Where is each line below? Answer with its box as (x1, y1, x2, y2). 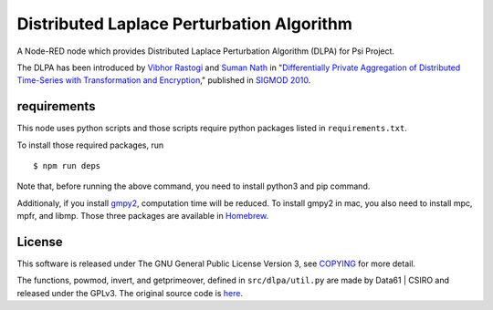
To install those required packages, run (16, 139, 164, 150)
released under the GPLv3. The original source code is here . (16, 287, 244, 298)
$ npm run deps (33, 160, 101, 171)
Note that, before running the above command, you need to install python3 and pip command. (16, 181, 371, 191)
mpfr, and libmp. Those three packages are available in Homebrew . (16, 211, 269, 222)
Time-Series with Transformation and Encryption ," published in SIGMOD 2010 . (16, 75, 311, 86)
